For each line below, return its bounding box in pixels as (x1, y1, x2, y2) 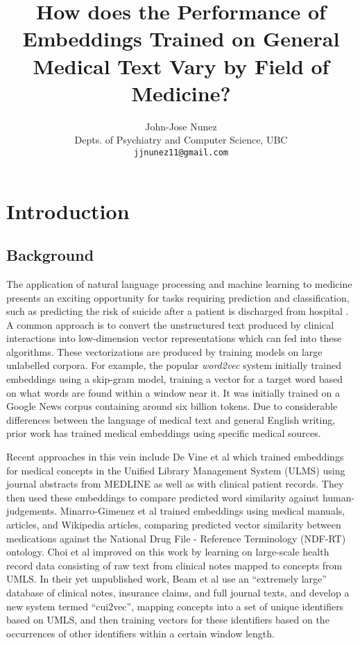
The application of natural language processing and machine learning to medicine (6, 276, 352, 291)
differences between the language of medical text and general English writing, (6, 412, 336, 427)
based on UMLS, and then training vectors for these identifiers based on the (6, 612, 329, 627)
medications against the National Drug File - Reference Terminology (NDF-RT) (6, 531, 346, 545)
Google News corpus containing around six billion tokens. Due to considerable (6, 399, 338, 413)
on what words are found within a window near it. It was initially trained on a (6, 385, 341, 399)
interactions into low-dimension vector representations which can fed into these (6, 331, 342, 345)
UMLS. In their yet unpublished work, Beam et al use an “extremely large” (6, 571, 327, 586)
